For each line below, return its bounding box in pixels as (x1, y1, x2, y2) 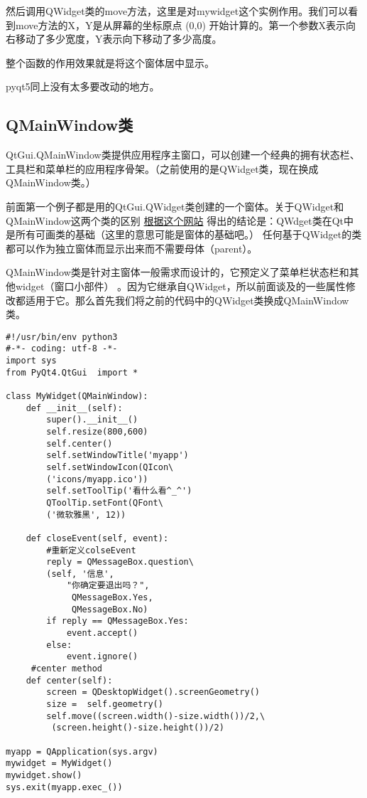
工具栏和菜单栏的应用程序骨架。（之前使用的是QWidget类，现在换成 (6, 161, 319, 176)
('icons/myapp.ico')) (46, 474, 148, 484)
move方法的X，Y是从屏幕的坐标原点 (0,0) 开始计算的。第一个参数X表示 (15, 17, 346, 32)
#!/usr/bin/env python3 (6, 331, 118, 342)
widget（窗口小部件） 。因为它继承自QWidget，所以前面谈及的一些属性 (15, 278, 346, 293)
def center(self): (26, 675, 113, 686)
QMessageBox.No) (72, 604, 148, 615)
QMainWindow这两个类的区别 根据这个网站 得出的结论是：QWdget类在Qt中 (6, 213, 354, 228)
